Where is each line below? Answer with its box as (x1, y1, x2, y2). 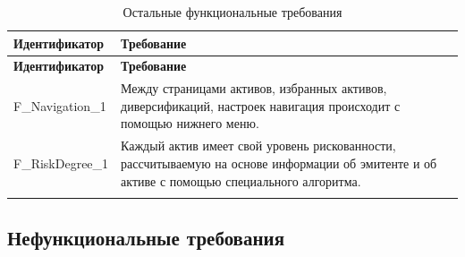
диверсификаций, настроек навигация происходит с (121, 96, 401, 115)
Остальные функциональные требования (123, 3, 342, 21)
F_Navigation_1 (13, 96, 106, 115)
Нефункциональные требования (7, 224, 285, 252)
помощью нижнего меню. (121, 114, 259, 133)
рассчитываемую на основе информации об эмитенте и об (121, 153, 437, 172)
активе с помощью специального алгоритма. (121, 171, 361, 190)
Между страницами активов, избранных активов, (121, 79, 387, 98)
